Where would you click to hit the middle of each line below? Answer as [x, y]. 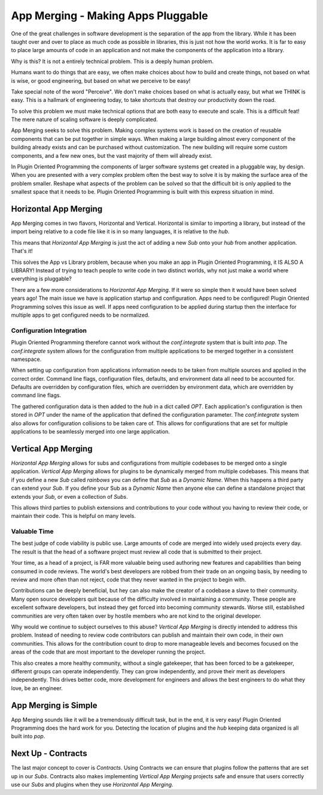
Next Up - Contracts [49, 753]
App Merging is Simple [54, 705]
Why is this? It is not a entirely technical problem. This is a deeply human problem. [112, 61]
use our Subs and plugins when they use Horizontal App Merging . [92, 785]
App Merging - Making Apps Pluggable [110, 16]
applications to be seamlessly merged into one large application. [90, 432]
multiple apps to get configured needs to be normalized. [80, 315]
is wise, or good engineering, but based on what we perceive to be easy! [101, 80]
